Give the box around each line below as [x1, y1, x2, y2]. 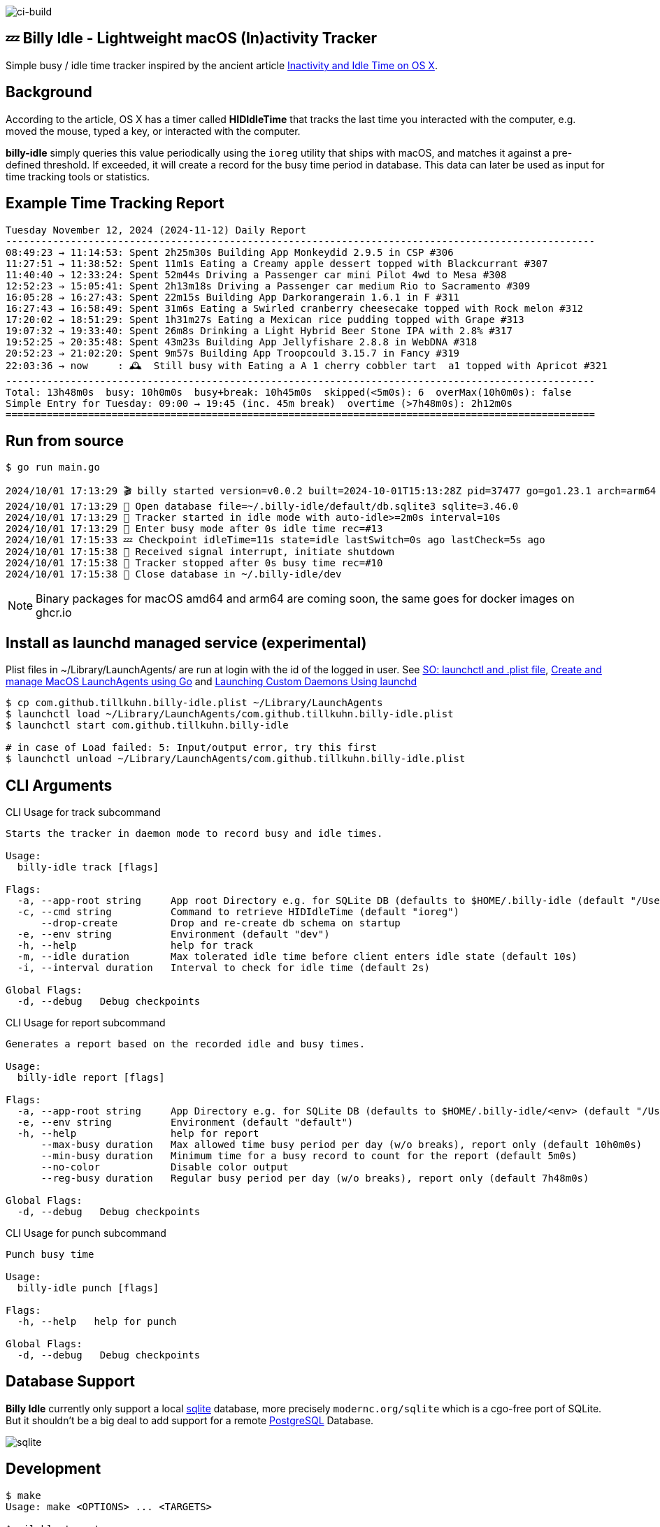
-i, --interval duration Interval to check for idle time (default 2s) [17, 962, 430, 974]
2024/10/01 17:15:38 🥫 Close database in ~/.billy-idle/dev [6, 568, 342, 580]
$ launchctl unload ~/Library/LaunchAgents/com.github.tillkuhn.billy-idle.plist [6, 753, 466, 765]
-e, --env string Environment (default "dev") [17, 929, 330, 940]
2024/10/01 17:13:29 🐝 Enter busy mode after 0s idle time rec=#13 [6, 523, 383, 535]
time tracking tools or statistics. [6, 170, 150, 182]
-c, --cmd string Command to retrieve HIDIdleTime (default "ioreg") [17, 906, 460, 918]
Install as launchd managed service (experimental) [6, 633, 367, 652]
